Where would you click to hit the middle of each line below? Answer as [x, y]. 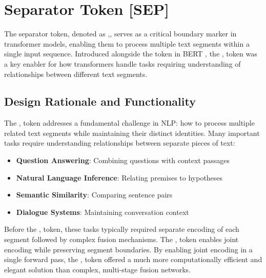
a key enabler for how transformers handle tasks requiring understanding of [122, 63]
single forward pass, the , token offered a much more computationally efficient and [133, 259]
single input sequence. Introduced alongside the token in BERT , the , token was [131, 54]
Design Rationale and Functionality [100, 101]
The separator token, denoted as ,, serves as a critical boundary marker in [120, 34]
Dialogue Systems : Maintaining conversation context [103, 212]
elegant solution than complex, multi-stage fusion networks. [97, 269]
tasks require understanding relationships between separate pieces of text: [120, 143]
